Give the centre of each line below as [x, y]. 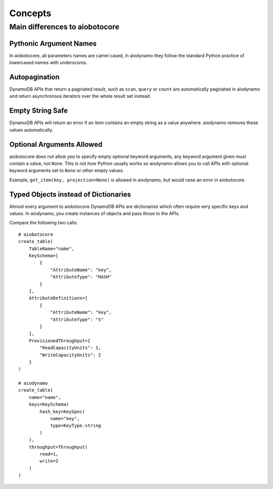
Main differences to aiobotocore [64, 27]
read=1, [49, 454]
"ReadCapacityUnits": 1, [70, 348]
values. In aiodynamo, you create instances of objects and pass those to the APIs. [95, 214]
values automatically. [31, 130]
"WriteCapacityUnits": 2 [70, 355]
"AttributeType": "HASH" [81, 277]
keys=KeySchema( [49, 404]
